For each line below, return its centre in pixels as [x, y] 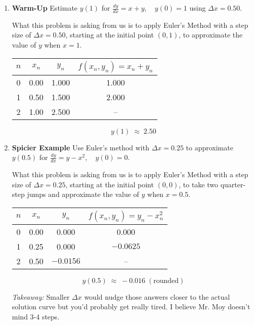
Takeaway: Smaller [41, 296]
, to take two [199, 184]
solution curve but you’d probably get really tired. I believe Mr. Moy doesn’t [131, 307]
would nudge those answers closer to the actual [157, 296]
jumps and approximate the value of [83, 194]
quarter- [233, 184]
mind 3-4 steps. [36, 316]
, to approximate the [211, 35]
